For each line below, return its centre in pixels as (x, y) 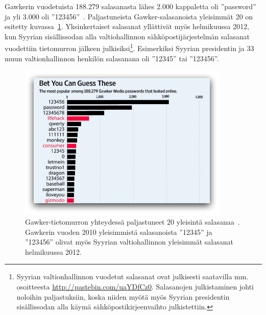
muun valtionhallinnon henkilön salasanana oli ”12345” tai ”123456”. (112, 58)
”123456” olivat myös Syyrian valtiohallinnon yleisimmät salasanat (129, 242)
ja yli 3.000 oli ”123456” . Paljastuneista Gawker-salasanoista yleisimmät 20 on (129, 16)
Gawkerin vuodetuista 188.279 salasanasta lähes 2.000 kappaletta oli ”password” (130, 6)
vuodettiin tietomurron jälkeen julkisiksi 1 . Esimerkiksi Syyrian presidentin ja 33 (129, 47)
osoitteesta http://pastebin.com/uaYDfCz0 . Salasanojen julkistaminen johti (135, 286)
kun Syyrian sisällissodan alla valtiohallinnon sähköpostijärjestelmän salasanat (127, 36)
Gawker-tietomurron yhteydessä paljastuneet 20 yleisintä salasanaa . (132, 221)
